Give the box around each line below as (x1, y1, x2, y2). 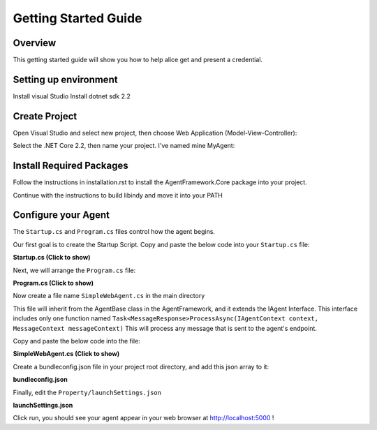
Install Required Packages (13, 160, 128, 172)
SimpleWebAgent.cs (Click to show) (13, 350, 120, 358)
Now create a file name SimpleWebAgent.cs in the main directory (13, 292, 205, 300)
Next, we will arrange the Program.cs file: (13, 266, 136, 274)
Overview (13, 37, 57, 49)
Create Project (13, 110, 77, 122)
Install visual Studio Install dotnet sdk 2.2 (13, 91, 131, 101)
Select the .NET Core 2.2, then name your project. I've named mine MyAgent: (13, 142, 235, 150)
